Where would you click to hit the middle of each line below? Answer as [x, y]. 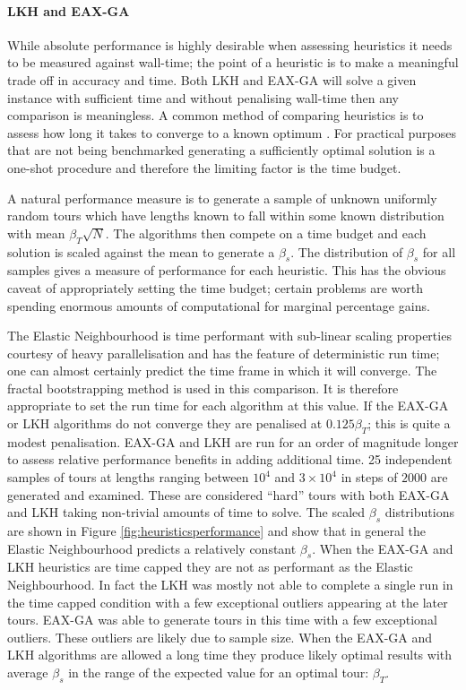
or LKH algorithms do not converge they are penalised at [165, 423]
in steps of [369, 477]
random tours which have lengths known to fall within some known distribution [226, 216]
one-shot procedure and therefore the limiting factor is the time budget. [204, 167]
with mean [36, 233]
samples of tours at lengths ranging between [128, 477]
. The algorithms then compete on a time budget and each [266, 233]
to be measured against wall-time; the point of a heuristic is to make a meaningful [233, 62]
